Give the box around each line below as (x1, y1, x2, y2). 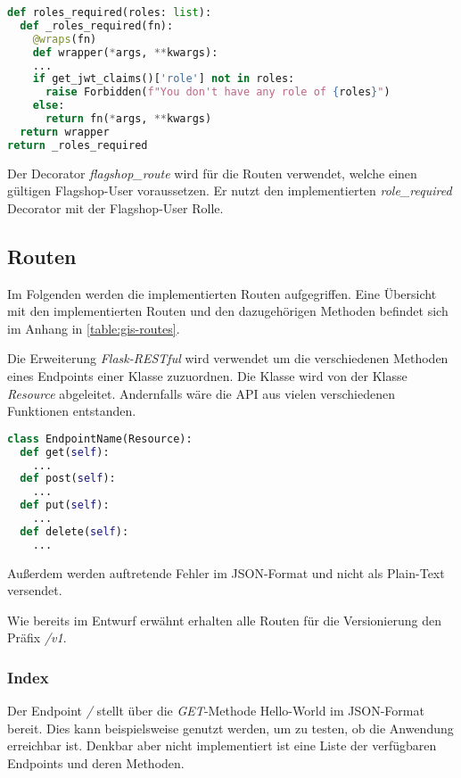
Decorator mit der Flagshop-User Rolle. (7, 198, 224, 217)
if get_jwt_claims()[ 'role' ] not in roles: (32, 72, 295, 86)
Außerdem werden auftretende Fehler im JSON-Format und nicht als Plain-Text (7, 563, 445, 582)
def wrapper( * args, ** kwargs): (32, 46, 218, 59)
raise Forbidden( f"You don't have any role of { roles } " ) (45, 86, 391, 99)
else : (32, 99, 65, 112)
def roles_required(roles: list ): (7, 6, 212, 19)
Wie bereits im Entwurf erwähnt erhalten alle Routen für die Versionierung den (7, 610, 441, 629)
